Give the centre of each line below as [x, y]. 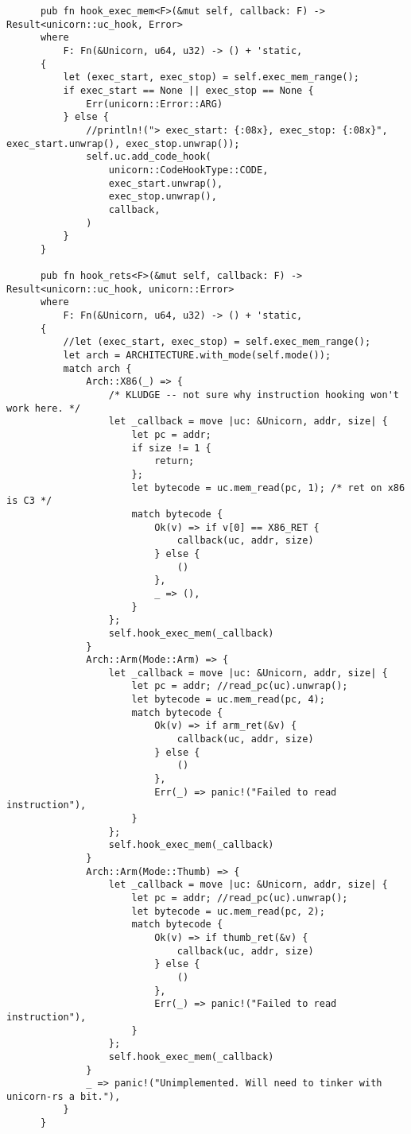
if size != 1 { [171, 448]
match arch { [97, 368]
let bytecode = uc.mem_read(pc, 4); [228, 700]
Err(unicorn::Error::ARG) [155, 104]
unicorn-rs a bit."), [64, 1096]
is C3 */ [29, 501]
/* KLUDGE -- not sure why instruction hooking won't [254, 395]
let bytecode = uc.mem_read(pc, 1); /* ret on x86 [268, 488]
